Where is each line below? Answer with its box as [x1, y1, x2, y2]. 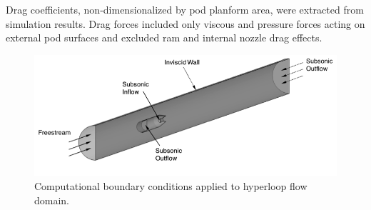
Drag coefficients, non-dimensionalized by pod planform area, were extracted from [6, 2, 364, 16]
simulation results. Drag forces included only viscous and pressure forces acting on [6, 16, 365, 31]
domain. [34, 192, 70, 207]
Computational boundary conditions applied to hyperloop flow [34, 179, 308, 194]
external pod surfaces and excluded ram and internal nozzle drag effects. [6, 30, 322, 45]
